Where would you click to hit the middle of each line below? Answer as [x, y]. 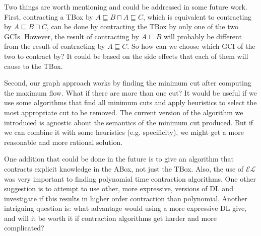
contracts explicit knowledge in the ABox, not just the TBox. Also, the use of [124, 168]
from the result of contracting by [55, 46]
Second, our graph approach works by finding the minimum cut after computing [128, 83]
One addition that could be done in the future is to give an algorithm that [119, 159]
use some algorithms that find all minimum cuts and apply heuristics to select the [130, 102]
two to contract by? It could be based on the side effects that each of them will [126, 56]
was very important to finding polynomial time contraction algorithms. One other [130, 178]
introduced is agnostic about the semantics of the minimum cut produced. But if [129, 122]
